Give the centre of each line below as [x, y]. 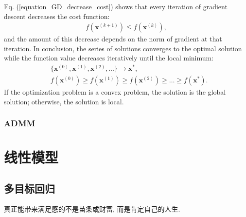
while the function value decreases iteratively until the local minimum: [109, 58]
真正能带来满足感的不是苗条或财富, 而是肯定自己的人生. [92, 208]
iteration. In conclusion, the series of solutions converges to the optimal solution [123, 48]
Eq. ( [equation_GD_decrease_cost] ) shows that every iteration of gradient [116, 6]
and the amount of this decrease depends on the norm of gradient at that [113, 39]
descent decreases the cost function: [57, 16]
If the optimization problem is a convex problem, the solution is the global [115, 92]
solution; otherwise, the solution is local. [64, 101]
